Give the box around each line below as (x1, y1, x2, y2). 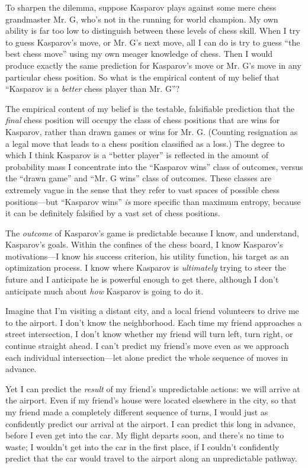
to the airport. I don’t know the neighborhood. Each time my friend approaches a (5, 316, 302, 328)
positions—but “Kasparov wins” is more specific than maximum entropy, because (5, 195, 301, 207)
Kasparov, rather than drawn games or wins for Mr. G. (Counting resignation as (5, 125, 298, 137)
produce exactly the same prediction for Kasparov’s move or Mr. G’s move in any (5, 59, 301, 71)
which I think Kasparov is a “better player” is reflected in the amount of (5, 149, 269, 161)
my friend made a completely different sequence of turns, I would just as (5, 406, 268, 418)
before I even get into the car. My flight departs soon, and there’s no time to (5, 429, 284, 441)
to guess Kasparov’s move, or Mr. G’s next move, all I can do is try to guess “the (5, 36, 300, 48)
